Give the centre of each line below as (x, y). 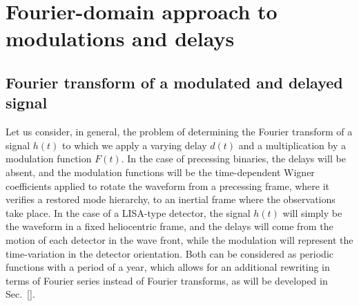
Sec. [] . (20, 294)
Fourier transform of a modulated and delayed (174, 82)
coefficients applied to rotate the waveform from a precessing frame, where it (168, 185)
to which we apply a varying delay (135, 145)
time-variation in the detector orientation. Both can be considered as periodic (169, 253)
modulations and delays (120, 38)
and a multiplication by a (292, 145)
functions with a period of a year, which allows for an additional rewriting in (168, 267)
